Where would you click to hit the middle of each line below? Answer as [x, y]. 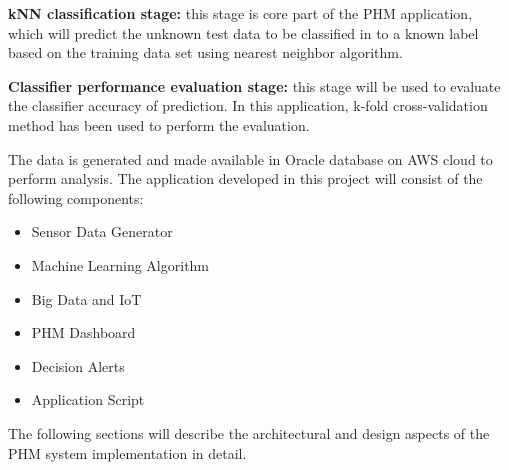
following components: [76, 197]
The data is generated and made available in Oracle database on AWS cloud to [250, 158]
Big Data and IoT [86, 298]
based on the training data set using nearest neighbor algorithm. [205, 52]
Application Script [88, 399]
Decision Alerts [78, 365]
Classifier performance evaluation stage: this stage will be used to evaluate [254, 85]
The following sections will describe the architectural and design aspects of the [249, 432]
